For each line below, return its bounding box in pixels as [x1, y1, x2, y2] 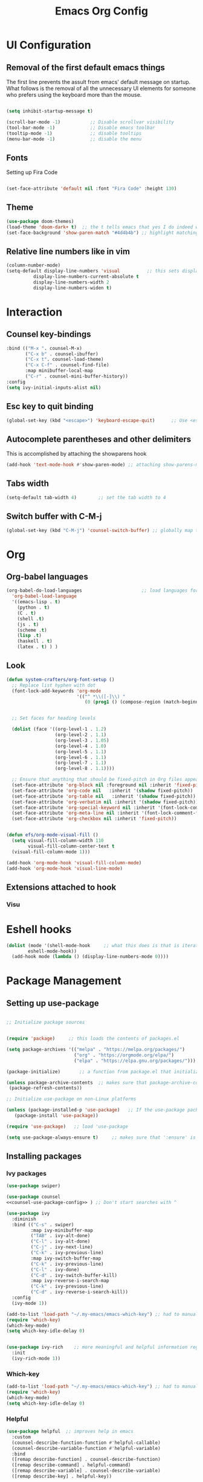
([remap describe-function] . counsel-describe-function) [11, 1457, 161, 1463]
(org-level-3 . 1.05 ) [54, 737, 110, 743]
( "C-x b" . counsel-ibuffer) [25, 351, 98, 357]
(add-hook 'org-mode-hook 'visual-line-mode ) [6, 866, 123, 872]
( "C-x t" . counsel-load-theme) [25, 357, 104, 363]
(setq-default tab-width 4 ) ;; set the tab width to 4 [6, 494, 166, 500]
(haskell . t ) [17, 638, 53, 644]
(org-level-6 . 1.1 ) [54, 754, 107, 760]
